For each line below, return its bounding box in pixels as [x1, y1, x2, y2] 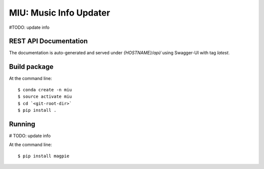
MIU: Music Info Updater [9, 7, 110, 18]
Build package [9, 63, 54, 71]
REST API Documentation [9, 37, 88, 45]
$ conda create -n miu [18, 87, 72, 92]
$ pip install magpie [18, 153, 69, 159]
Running [9, 120, 36, 128]
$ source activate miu [18, 94, 72, 100]
